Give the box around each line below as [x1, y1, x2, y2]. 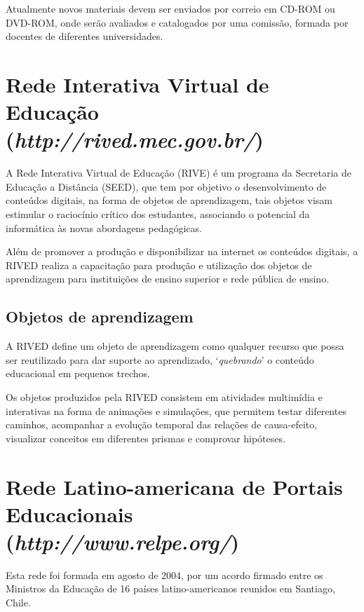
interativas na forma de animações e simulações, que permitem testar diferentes [6, 403, 346, 418]
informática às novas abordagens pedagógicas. [6, 220, 202, 235]
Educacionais [6, 499, 133, 528]
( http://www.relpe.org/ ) [6, 526, 240, 556]
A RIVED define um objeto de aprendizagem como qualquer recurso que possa [6, 339, 344, 353]
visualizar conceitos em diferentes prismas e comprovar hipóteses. [6, 430, 285, 445]
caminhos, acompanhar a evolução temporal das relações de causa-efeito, [6, 417, 318, 432]
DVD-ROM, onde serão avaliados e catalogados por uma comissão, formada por [6, 15, 349, 29]
